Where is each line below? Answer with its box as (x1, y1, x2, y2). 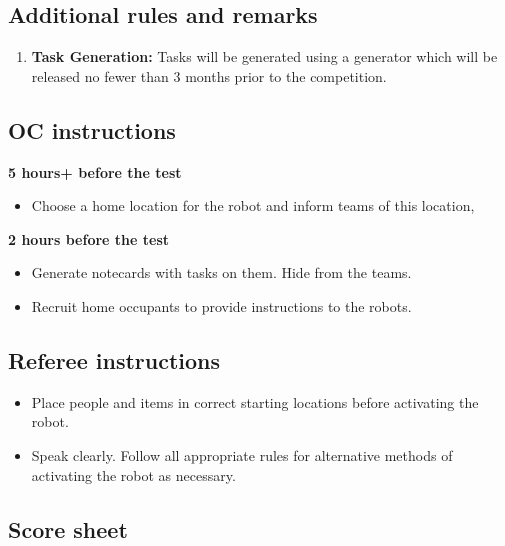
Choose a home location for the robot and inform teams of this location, (31, 195, 475, 216)
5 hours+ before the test (8, 161, 182, 182)
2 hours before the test (8, 228, 170, 249)
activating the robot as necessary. (31, 464, 236, 485)
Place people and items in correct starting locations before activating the (31, 391, 479, 412)
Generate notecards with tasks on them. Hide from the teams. (31, 262, 412, 283)
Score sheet (8, 513, 128, 544)
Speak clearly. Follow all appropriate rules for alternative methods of (31, 444, 453, 465)
